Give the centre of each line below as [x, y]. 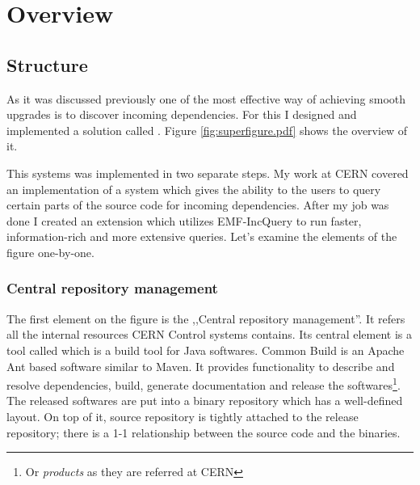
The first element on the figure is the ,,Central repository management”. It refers [206, 318]
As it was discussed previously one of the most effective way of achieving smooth [206, 98]
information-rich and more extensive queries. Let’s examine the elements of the [202, 236]
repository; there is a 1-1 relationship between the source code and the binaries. [204, 432]
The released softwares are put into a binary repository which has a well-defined [205, 401]
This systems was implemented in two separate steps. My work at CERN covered [208, 173]
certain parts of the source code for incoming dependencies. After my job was [198, 205]
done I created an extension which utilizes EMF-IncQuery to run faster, [184, 220]
